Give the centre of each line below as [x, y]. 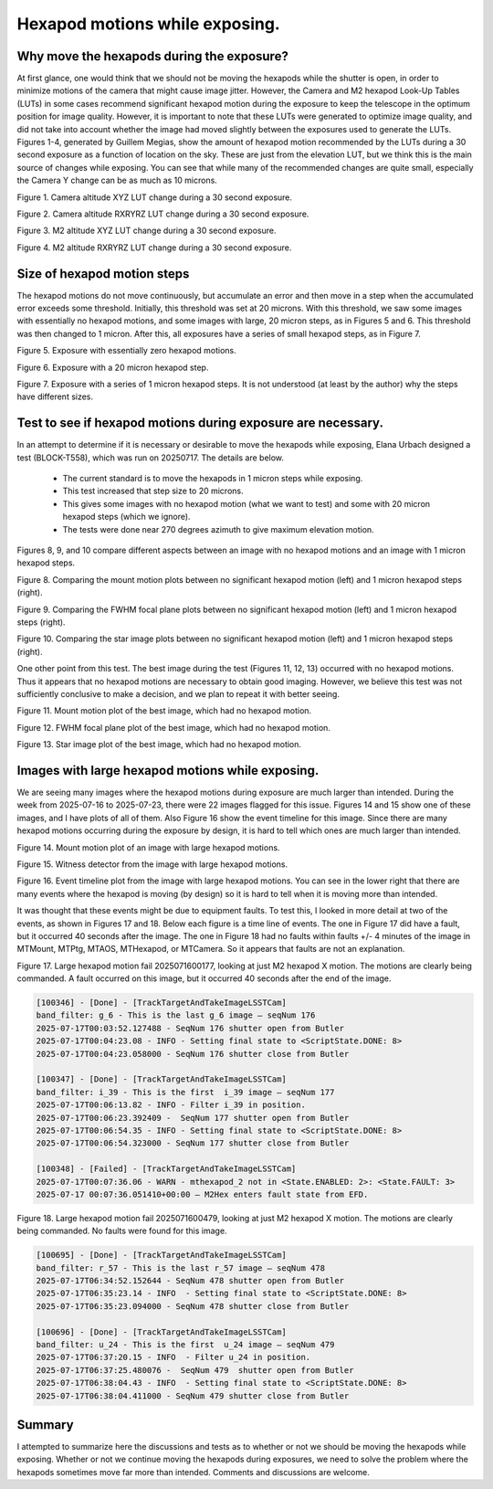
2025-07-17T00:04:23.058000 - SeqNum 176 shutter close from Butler [193, 1054]
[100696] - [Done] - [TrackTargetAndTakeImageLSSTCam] [161, 1332]
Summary [45, 1425]
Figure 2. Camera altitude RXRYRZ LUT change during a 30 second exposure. [163, 214]
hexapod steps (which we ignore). [126, 517]
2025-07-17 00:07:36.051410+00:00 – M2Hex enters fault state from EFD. [202, 1194]
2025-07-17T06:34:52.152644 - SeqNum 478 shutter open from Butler [190, 1281]
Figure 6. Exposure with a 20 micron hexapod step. [113, 367]
